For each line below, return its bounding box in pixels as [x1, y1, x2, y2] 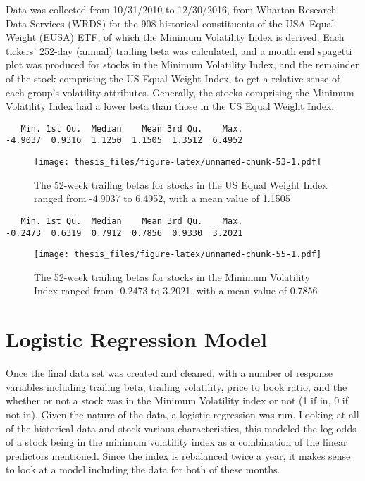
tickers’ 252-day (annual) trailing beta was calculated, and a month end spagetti [6, 43, 352, 58]
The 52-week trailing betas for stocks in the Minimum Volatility [34, 269, 310, 284]
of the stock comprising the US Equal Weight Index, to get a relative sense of [6, 70, 340, 85]
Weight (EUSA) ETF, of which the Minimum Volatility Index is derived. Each [6, 30, 345, 44]
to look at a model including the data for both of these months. [6, 462, 280, 477]
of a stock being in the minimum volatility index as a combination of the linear [6, 435, 347, 449]
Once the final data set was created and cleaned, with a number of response [6, 366, 333, 380]
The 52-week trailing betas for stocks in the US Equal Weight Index [34, 177, 328, 192]
